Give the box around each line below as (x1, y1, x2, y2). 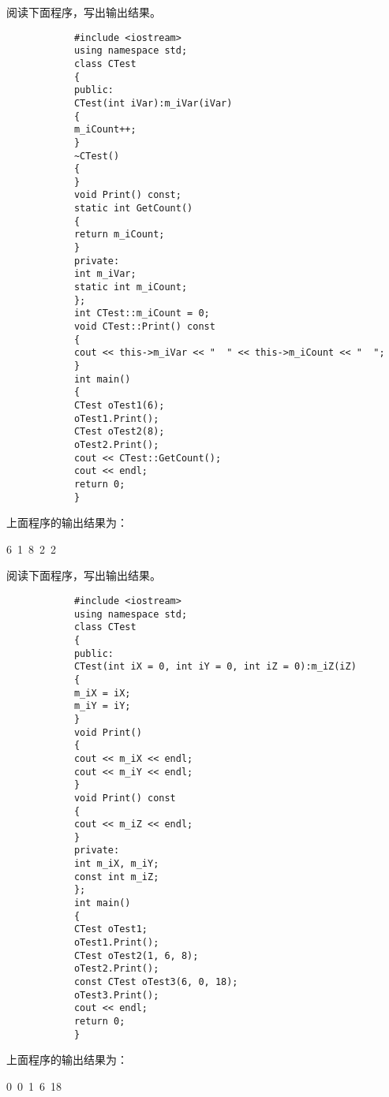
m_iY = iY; (73, 700, 131, 712)
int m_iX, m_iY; (73, 858, 159, 870)
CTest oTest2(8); (73, 426, 165, 438)
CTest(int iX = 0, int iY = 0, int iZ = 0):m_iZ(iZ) (73, 661, 357, 673)
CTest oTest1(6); (73, 399, 165, 411)
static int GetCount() (73, 203, 193, 215)
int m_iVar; (73, 268, 137, 280)
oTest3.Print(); (73, 989, 159, 1001)
